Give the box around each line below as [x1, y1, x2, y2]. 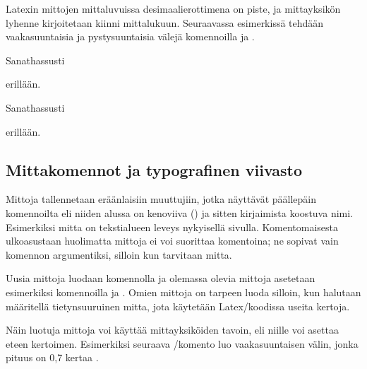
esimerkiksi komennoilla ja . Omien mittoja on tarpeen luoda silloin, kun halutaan [6, 284, 361, 299]
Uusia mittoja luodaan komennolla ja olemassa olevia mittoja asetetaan [6, 271, 315, 286]
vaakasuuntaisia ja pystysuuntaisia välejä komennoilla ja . [6, 29, 255, 44]
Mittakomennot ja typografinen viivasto [6, 158, 303, 180]
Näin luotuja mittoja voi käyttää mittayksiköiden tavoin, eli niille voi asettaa [6, 322, 339, 337]
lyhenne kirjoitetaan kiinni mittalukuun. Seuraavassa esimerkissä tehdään [6, 15, 324, 30]
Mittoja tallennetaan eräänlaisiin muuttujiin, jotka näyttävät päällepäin [6, 192, 317, 206]
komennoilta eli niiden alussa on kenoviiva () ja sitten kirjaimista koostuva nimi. [6, 205, 353, 220]
